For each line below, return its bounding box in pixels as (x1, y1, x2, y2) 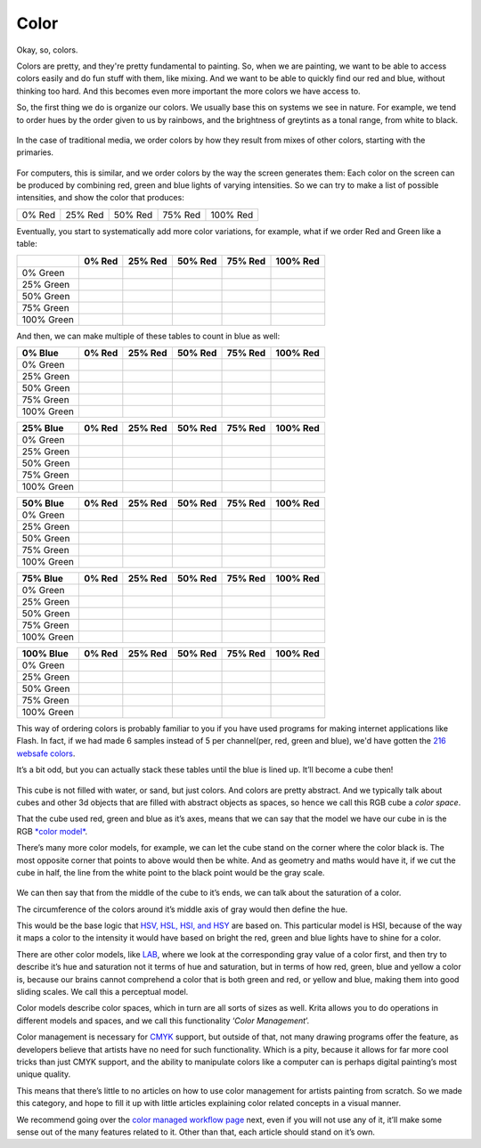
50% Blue (21, 497, 64, 509)
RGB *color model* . (16, 826, 88, 836)
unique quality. (16, 1069, 71, 1079)
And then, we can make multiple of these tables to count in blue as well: (16, 330, 281, 341)
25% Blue (21, 422, 64, 435)
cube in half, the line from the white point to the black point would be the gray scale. (16, 867, 325, 877)
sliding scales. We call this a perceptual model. (16, 987, 189, 997)
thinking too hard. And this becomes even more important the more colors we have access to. (16, 85, 361, 96)
